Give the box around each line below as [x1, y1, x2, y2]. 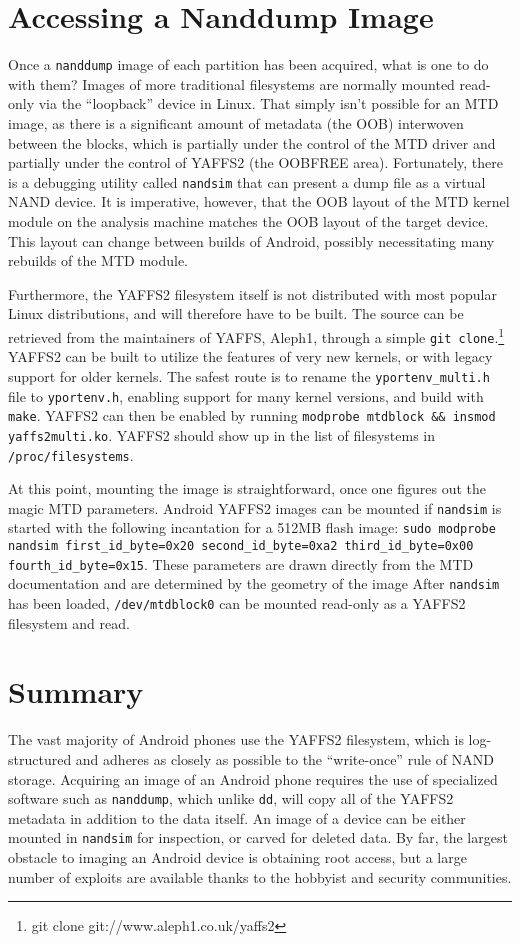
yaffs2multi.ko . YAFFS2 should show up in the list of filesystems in [8, 424, 435, 445]
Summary [8, 671, 144, 712]
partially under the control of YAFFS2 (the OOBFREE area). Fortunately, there [8, 152, 503, 173]
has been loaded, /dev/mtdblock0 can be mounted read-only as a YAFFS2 [8, 593, 466, 614]
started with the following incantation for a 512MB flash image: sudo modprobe [8, 517, 496, 538]
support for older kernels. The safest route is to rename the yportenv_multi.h [8, 365, 490, 386]
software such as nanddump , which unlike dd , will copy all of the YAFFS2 [8, 788, 454, 809]
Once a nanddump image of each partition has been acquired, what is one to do [8, 54, 489, 75]
